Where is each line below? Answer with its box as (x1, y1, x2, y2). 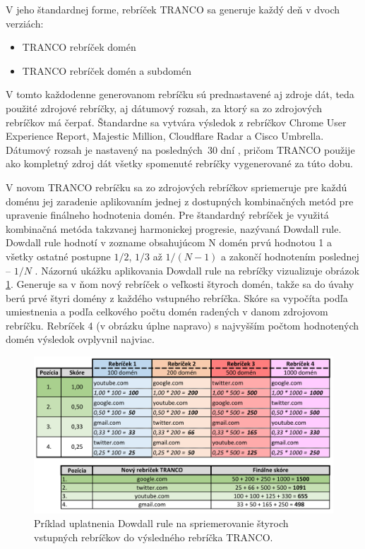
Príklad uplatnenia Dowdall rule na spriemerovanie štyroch (34, 516, 289, 531)
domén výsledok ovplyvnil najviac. (6, 332, 155, 346)
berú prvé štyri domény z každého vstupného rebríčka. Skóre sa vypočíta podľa (6, 290, 348, 305)
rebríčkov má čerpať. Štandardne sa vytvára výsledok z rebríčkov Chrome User (6, 114, 347, 129)
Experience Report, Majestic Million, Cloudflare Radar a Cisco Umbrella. (6, 128, 324, 143)
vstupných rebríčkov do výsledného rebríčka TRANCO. (34, 530, 273, 545)
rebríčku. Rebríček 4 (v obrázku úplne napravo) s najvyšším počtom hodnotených (6, 318, 359, 332)
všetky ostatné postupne (6, 248, 111, 263)
